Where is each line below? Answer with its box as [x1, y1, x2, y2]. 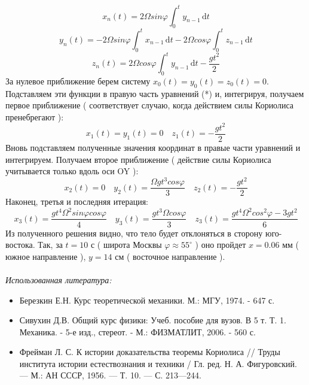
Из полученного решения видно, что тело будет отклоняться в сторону [5, 226, 263, 239]
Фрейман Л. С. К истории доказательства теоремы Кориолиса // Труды [19, 345, 280, 358]
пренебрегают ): [5, 110, 64, 123]
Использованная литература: [5, 273, 112, 286]
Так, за [38, 238, 63, 251]
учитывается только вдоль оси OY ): [5, 165, 139, 177]
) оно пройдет [195, 238, 246, 251]
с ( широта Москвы [90, 238, 162, 251]
